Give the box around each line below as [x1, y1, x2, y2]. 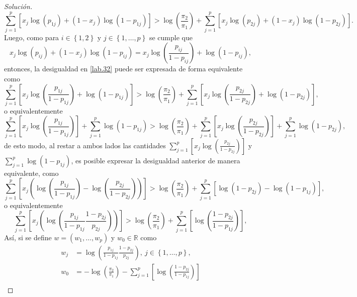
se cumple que [149, 32, 193, 42]
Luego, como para [4, 32, 59, 42]
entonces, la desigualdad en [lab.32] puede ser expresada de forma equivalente [4, 63, 243, 74]
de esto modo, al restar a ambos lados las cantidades [4, 140, 166, 150]
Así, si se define [4, 232, 52, 242]
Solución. [4, 1, 33, 11]
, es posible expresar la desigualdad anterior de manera [71, 155, 240, 165]
